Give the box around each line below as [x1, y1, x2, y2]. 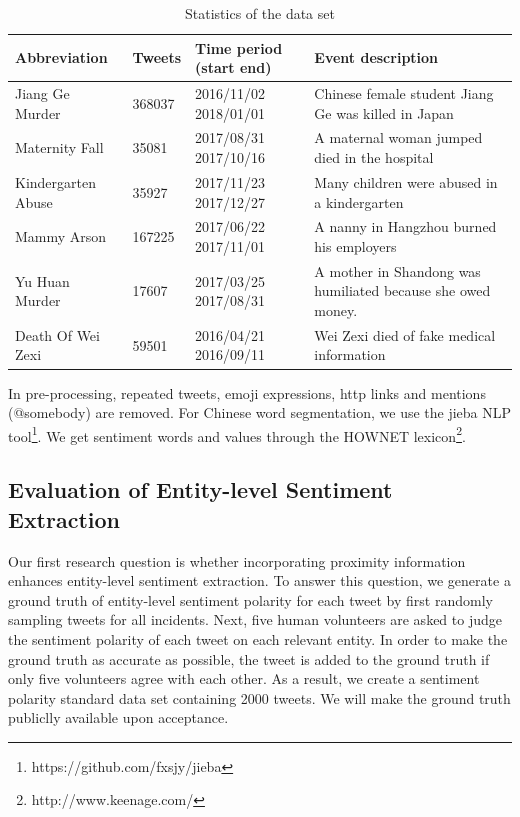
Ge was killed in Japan [314, 102, 454, 123]
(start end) [195, 57, 272, 78]
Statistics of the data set [185, 3, 335, 23]
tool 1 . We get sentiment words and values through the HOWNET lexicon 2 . [8, 422, 466, 446]
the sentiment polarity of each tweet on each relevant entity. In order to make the [8, 628, 508, 649]
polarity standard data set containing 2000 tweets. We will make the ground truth [8, 687, 511, 708]
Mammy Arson [15, 226, 107, 247]
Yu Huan [15, 270, 70, 291]
